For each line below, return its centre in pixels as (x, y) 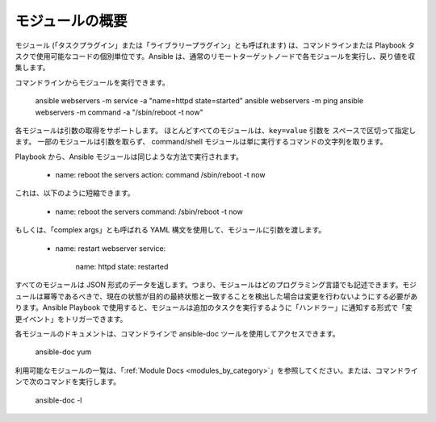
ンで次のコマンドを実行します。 (68, 382)
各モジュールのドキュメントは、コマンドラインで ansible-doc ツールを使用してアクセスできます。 (177, 333)
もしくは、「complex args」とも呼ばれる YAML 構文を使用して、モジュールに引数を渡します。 (170, 230)
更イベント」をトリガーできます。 (71, 319)
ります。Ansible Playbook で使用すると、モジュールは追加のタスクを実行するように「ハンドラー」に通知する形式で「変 (214, 307)
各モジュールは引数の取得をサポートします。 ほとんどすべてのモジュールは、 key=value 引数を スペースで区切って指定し (215, 130)
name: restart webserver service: (111, 248)
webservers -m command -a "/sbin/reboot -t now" (119, 112)
